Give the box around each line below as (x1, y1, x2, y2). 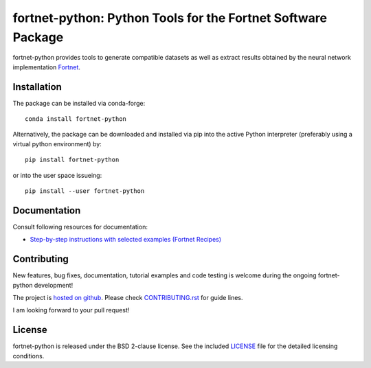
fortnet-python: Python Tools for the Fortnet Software (12, 10, 328, 25)
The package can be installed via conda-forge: (12, 99, 146, 107)
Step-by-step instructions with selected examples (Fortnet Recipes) (30, 235, 222, 244)
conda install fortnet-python (25, 115, 127, 123)
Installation (12, 81, 62, 93)
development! (34, 281, 74, 289)
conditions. (12, 352, 45, 360)
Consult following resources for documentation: (12, 222, 148, 231)
